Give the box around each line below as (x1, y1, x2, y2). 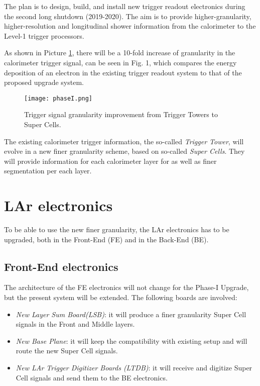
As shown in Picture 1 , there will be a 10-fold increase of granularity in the (4, 47, 235, 58)
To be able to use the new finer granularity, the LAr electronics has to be (4, 224, 229, 235)
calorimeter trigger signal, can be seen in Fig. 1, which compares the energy (4, 57, 237, 67)
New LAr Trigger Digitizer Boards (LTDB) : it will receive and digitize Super (16, 362, 252, 373)
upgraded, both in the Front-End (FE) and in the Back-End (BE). (4, 234, 209, 244)
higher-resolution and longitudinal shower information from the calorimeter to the (4, 21, 256, 31)
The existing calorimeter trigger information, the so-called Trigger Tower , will (4, 136, 244, 146)
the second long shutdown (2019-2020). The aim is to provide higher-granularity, (4, 11, 251, 21)
